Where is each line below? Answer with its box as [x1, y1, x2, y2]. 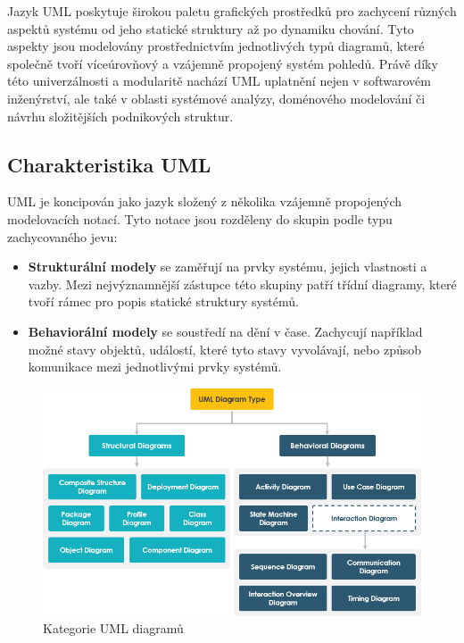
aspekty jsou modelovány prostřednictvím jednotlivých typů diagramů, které [7, 37, 425, 55]
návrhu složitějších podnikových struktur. [7, 106, 234, 125]
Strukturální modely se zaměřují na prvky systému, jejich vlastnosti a [28, 257, 427, 276]
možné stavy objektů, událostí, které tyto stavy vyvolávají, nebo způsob [28, 339, 421, 358]
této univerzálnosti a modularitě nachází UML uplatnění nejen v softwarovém [7, 71, 431, 90]
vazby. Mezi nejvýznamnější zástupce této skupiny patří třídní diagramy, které [28, 274, 457, 293]
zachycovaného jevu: [7, 227, 118, 246]
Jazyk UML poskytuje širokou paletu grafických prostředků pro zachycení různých [7, 2, 457, 20]
